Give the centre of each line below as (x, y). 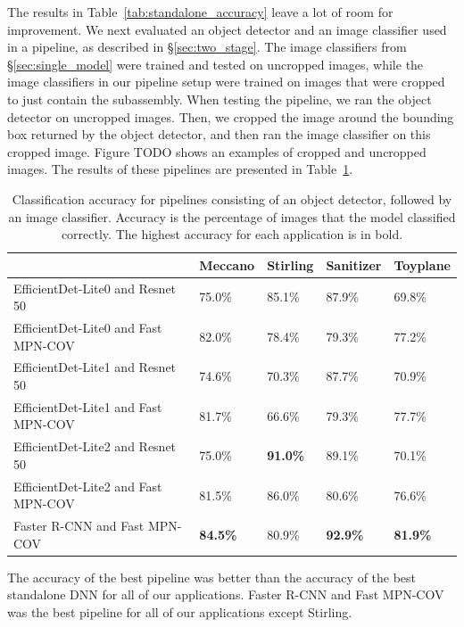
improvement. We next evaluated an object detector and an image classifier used (227, 29)
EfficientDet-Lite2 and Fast (88, 486)
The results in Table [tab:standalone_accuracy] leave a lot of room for (200, 12)
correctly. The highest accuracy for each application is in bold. (232, 234)
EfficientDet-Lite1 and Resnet (95, 367)
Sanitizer (354, 264)
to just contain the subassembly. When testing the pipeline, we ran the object (220, 99)
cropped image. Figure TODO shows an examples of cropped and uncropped (217, 151)
